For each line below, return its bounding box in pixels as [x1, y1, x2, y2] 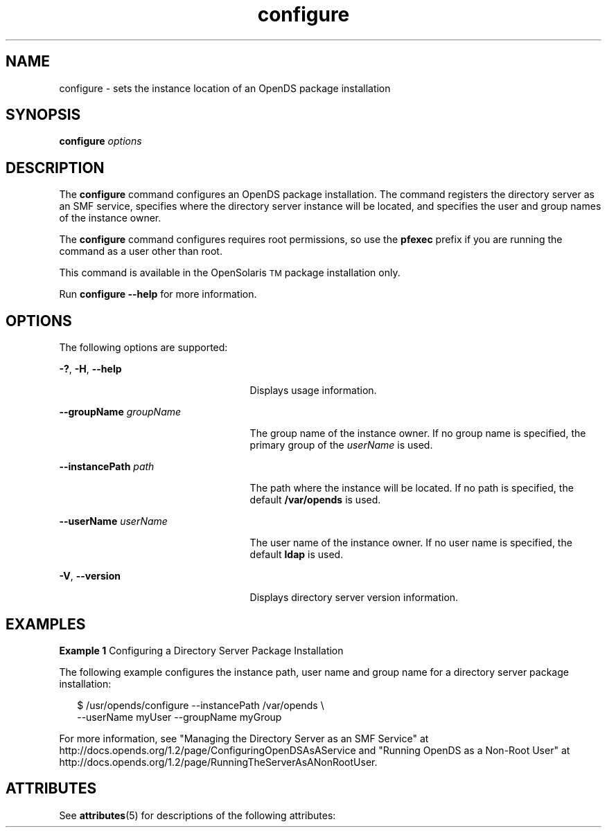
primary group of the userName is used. [249, 439, 433, 451]
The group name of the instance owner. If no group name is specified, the [249, 427, 586, 440]
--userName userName [59, 515, 168, 528]
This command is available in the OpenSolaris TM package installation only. [59, 267, 401, 279]
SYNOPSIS [6, 106, 81, 124]
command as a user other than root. [59, 245, 222, 258]
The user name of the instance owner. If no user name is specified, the [249, 537, 572, 549]
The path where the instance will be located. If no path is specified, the [249, 482, 574, 494]
